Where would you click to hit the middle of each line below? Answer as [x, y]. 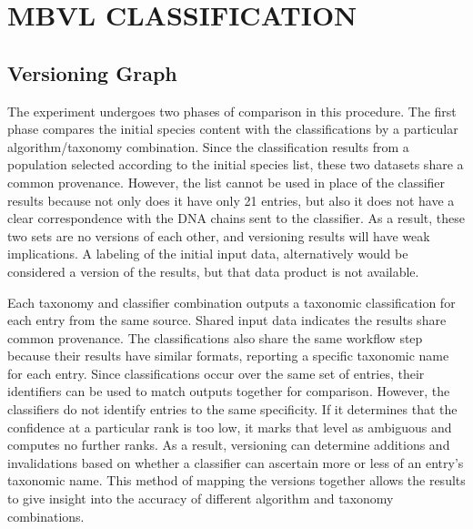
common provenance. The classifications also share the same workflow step [215, 337]
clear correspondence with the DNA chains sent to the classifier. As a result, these [236, 218]
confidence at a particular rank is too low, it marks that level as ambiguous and [230, 427]
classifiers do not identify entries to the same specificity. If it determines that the [232, 409]
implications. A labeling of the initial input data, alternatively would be [208, 254]
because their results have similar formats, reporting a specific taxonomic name [228, 356]
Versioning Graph [92, 72]
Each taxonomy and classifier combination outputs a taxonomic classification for [231, 302]
